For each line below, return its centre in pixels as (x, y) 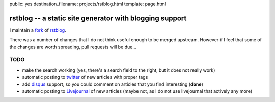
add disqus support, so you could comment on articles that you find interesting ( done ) (113, 84)
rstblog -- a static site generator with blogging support (98, 18)
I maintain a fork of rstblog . (38, 30)
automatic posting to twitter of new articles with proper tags (85, 77)
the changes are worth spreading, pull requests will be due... (73, 47)
